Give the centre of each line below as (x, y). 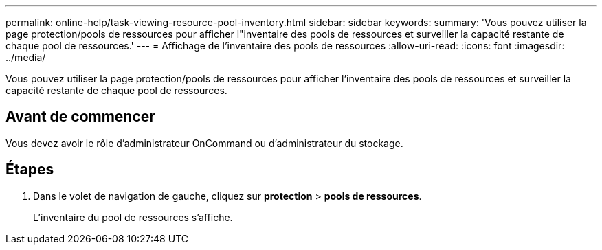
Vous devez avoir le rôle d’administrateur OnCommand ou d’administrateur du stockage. (204, 143)
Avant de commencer (80, 117)
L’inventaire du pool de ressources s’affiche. (133, 217)
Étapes (30, 170)
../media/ (26, 57)
